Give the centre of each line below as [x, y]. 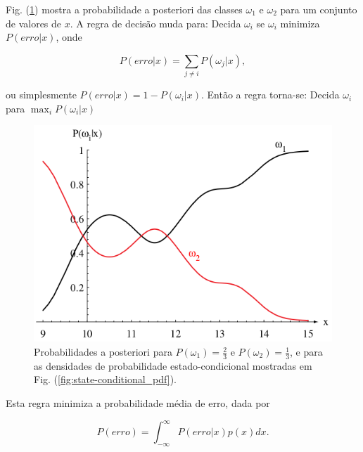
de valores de [34, 23]
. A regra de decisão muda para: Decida [155, 23]
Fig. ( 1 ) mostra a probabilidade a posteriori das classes [124, 9]
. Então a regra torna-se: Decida [270, 95]
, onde [69, 37]
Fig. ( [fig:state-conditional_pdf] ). [105, 379]
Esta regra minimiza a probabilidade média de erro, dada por [138, 403]
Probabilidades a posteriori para [103, 352]
